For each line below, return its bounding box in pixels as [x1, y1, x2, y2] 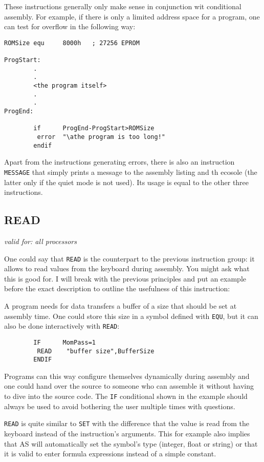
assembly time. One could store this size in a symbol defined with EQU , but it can [4, 310, 258, 321]
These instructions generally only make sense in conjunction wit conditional [4, 1, 241, 11]
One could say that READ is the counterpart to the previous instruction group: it [4, 253, 255, 264]
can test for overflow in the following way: [4, 21, 136, 32]
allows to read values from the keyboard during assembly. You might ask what [4, 263, 250, 274]
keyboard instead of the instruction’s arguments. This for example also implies [4, 428, 250, 438]
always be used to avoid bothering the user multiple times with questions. [4, 400, 235, 411]
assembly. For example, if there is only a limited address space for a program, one [4, 11, 260, 22]
